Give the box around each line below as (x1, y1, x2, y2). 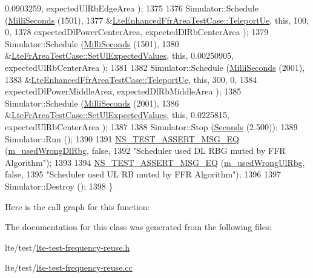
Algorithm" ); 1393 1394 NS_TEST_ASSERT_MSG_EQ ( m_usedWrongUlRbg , (5, 156, 305, 168)
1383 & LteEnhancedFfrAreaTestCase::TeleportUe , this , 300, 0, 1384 (5, 73, 257, 85)
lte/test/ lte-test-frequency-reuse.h (5, 240, 130, 253)
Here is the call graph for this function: (5, 200, 150, 213)
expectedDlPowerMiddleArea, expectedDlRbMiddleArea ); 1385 (5, 85, 242, 98)
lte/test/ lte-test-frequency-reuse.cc (5, 261, 133, 274)
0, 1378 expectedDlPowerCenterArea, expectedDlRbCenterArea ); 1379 (5, 25, 269, 38)
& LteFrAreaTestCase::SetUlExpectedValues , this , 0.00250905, (5, 49, 234, 62)
